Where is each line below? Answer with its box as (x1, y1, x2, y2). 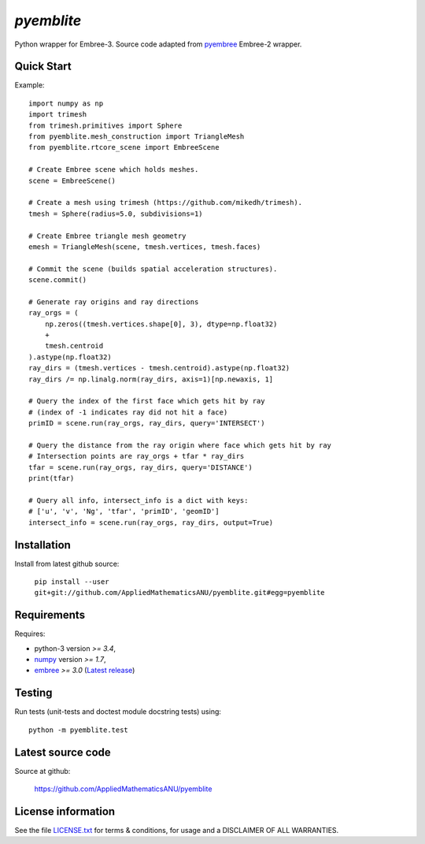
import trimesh (28, 110, 87, 119)
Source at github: (14, 766, 71, 775)
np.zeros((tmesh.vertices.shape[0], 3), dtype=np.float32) (44, 319, 278, 329)
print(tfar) (28, 474, 75, 483)
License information (14, 805, 116, 818)
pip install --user (34, 577, 109, 586)
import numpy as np (28, 99, 104, 108)
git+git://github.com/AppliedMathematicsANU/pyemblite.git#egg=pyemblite (34, 588, 326, 597)
